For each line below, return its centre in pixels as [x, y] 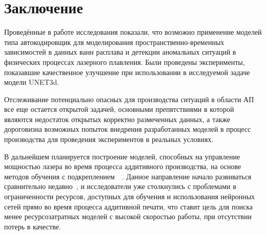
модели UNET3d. [32, 82]
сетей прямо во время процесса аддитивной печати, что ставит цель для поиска [128, 206]
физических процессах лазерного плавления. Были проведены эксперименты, [125, 62]
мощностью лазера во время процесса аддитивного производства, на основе [123, 166]
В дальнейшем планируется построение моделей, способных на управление [122, 156]
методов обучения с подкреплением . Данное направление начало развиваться [128, 176]
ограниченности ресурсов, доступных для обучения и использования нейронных [130, 196]
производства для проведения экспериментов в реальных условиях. [109, 139]
